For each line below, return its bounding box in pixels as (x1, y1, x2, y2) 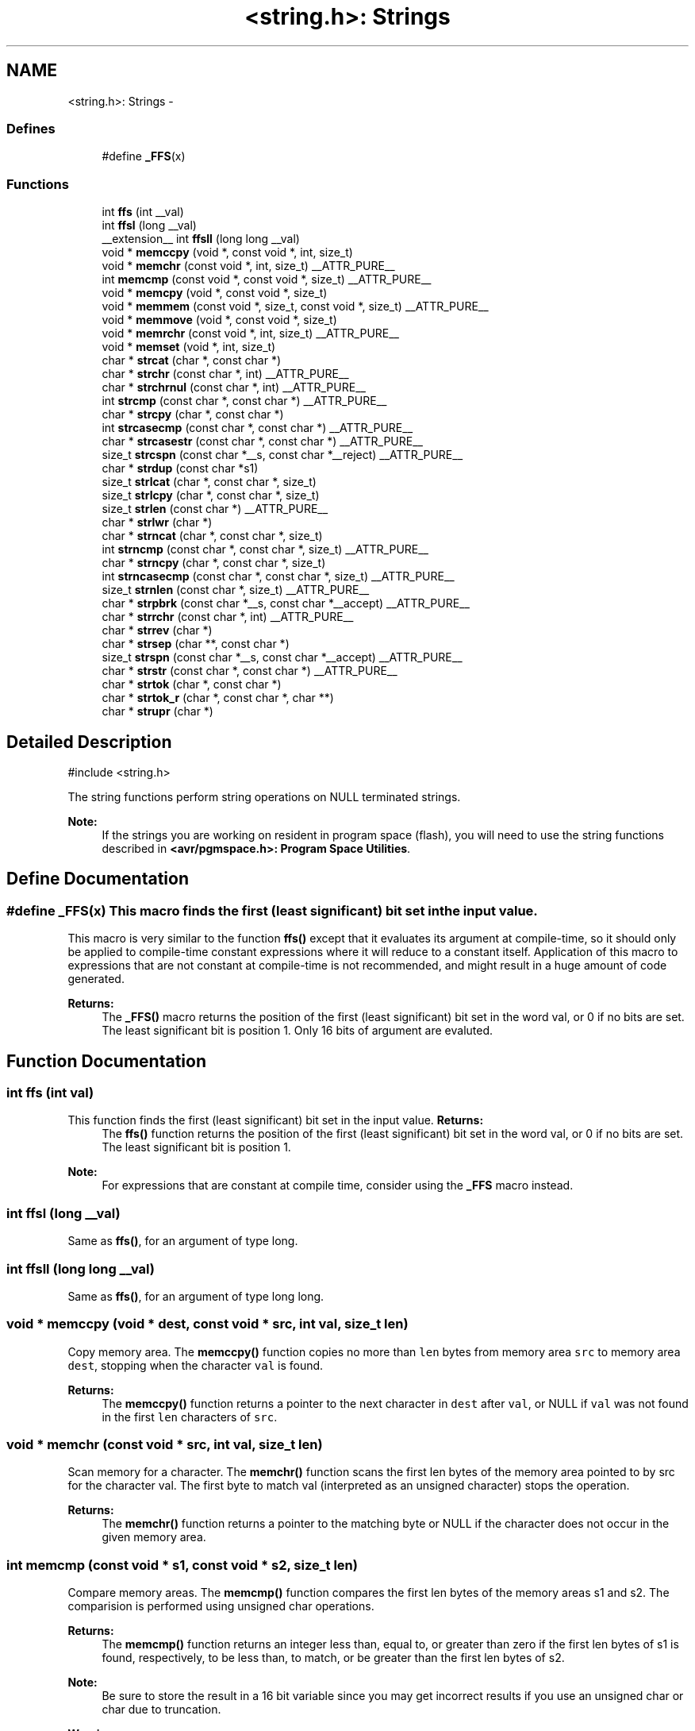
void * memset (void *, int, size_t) (102, 340, 276, 354)
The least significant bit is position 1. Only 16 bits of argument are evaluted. (102, 1024, 493, 1038)
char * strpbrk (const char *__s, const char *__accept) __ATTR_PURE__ (102, 596, 470, 611)
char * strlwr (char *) (102, 515, 213, 530)
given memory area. (102, 1530, 206, 1544)
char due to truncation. (102, 1702, 221, 1717)
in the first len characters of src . (102, 1409, 278, 1424)
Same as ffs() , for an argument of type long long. (67, 1289, 324, 1303)
